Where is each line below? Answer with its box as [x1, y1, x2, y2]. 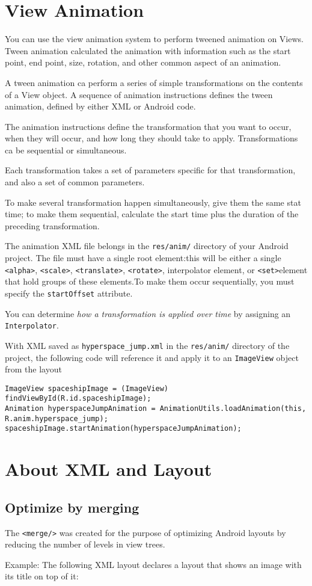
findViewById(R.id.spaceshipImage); [5, 394, 151, 403]
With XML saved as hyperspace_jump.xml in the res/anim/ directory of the [5, 339, 290, 351]
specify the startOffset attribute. [5, 286, 133, 299]
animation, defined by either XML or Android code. [5, 100, 196, 113]
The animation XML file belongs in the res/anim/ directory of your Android [5, 239, 289, 252]
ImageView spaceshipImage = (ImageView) [5, 384, 169, 393]
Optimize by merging [5, 498, 139, 516]
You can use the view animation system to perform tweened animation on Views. [5, 32, 304, 45]
